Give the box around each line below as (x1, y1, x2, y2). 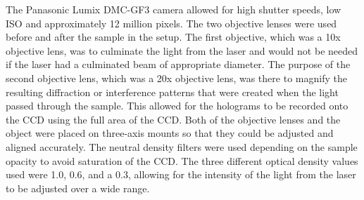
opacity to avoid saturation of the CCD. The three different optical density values (6, 153, 358, 168)
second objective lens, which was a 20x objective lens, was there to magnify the (6, 70, 347, 85)
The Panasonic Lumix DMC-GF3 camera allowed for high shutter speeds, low (6, 2, 341, 16)
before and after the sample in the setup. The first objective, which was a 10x (6, 29, 341, 44)
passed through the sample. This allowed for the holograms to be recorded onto (6, 98, 349, 113)
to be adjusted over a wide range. (6, 180, 150, 195)
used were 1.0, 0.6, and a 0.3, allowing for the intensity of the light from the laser (6, 167, 356, 182)
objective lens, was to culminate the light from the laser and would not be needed (6, 43, 358, 58)
